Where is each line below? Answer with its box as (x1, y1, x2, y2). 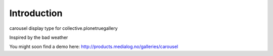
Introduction (9, 8, 63, 19)
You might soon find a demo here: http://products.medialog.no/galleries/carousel (9, 43, 178, 50)
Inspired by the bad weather (9, 34, 68, 40)
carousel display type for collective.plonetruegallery (9, 25, 118, 31)
